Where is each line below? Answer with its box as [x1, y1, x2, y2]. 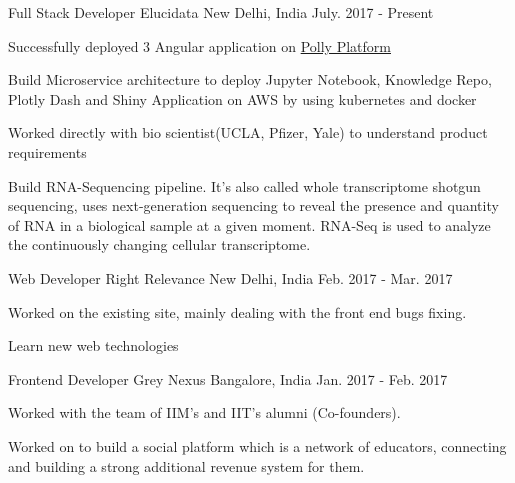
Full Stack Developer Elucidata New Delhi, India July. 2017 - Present [8, 2, 434, 22]
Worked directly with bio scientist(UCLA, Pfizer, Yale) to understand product [8, 122, 488, 143]
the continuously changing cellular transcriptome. [8, 234, 311, 255]
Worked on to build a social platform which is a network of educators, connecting [8, 435, 507, 456]
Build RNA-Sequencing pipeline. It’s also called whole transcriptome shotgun [8, 175, 481, 196]
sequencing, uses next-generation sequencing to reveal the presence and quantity [8, 195, 499, 216]
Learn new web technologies [8, 335, 179, 356]
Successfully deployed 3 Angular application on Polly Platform [8, 35, 391, 56]
